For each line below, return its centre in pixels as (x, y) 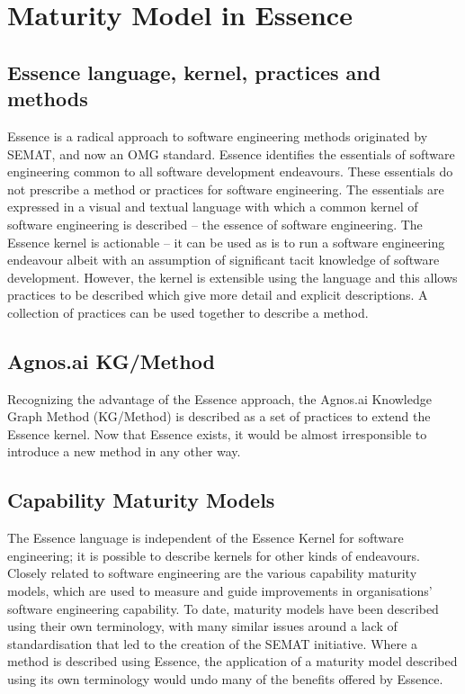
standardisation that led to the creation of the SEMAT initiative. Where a (212, 643)
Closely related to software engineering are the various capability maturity (212, 573)
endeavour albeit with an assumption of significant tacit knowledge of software (224, 260)
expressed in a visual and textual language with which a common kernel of (213, 207)
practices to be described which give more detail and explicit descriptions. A (218, 295)
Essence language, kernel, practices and (194, 72)
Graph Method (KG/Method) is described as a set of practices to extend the (219, 416)
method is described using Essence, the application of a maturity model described (232, 661)
